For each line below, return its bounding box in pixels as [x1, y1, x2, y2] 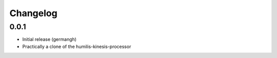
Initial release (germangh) [22, 36, 77, 42]
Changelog [9, 8, 57, 19]
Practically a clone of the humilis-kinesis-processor [22, 43, 131, 49]
